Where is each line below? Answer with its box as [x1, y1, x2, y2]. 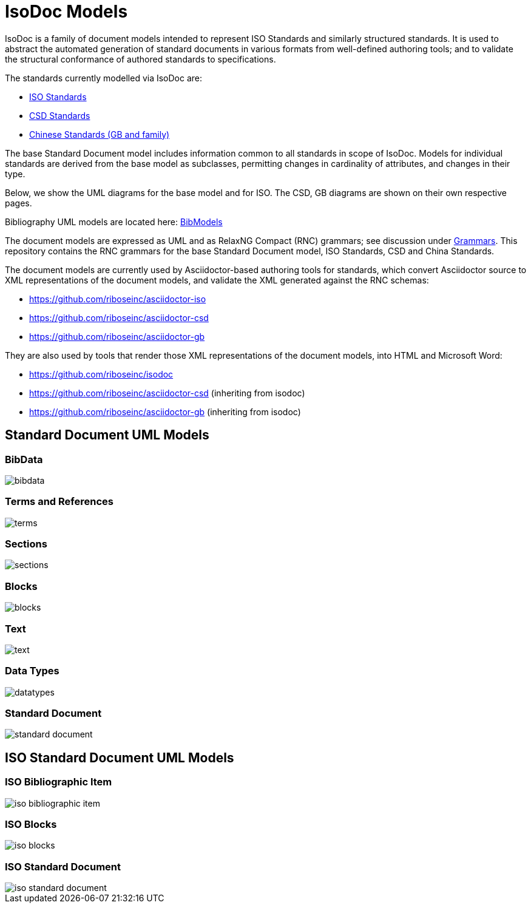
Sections [5, 538, 47, 551]
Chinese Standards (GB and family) [29, 129, 170, 140]
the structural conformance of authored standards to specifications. [5, 53, 276, 64]
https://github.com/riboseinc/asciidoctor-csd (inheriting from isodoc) [29, 387, 305, 398]
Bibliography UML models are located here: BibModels [5, 216, 223, 227]
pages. [5, 197, 32, 208]
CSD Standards [29, 110, 90, 121]
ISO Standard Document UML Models [5, 750, 234, 765]
